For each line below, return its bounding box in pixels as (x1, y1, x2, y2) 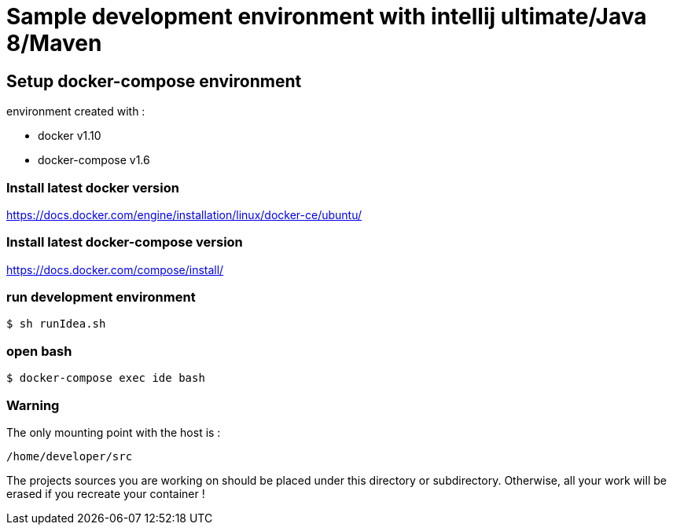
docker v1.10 (38, 129, 101, 143)
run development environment (6, 289, 196, 306)
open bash (6, 342, 72, 359)
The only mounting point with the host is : (6, 425, 221, 439)
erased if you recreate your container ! (6, 486, 205, 500)
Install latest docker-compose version (6, 234, 243, 251)
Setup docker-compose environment (6, 71, 302, 91)
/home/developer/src (6, 449, 133, 463)
